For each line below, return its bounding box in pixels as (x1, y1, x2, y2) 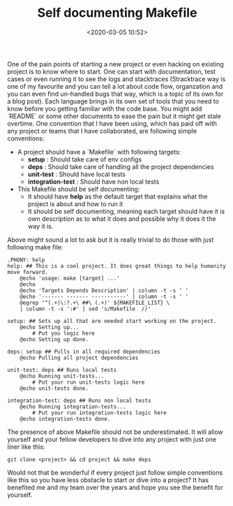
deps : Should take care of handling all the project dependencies (27, 162, 214, 171)
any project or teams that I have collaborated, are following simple (7, 127, 197, 135)
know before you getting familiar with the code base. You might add (7, 104, 202, 113)
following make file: (7, 243, 63, 251)
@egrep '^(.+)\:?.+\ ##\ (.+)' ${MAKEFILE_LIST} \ (20, 299, 170, 306)
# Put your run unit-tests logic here (32, 379, 145, 386)
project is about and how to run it (27, 199, 123, 208)
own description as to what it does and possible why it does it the (27, 215, 216, 223)
